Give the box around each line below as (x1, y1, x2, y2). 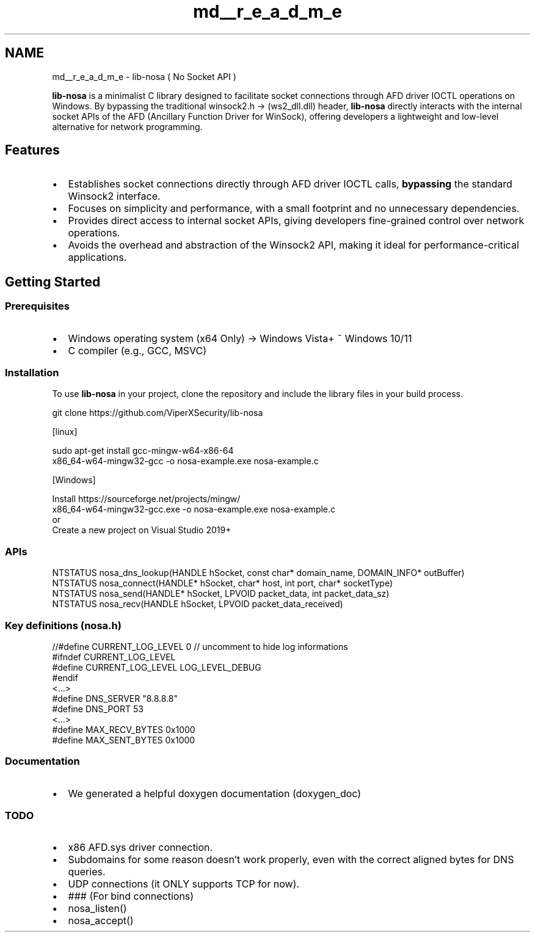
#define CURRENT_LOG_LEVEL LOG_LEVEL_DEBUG (52, 662, 261, 673)
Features (5, 142, 60, 158)
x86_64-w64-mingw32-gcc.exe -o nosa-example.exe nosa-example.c (52, 504, 336, 515)
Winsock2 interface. (68, 190, 161, 203)
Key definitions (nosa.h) (5, 619, 122, 632)
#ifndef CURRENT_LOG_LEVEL (52, 651, 176, 662)
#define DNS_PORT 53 (52, 703, 144, 714)
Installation (5, 366, 59, 379)
